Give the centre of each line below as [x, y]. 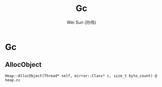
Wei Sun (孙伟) [81, 22]
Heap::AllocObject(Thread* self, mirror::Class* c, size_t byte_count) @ [81, 76]
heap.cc [13, 80]
